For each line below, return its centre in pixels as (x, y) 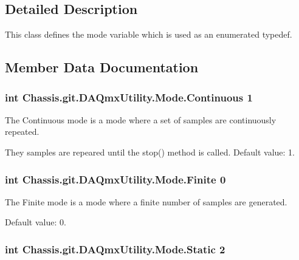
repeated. (22, 132)
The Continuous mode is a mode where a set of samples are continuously (141, 119)
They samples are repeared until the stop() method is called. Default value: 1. (150, 152)
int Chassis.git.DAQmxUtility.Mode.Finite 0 (115, 179)
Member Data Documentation (102, 67)
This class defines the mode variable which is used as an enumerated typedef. (149, 34)
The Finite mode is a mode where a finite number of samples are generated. (146, 201)
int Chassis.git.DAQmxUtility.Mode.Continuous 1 (129, 97)
